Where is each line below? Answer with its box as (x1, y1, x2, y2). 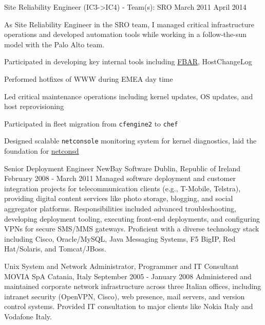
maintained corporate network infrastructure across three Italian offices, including (4, 281, 261, 292)
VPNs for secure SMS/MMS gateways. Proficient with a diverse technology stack (4, 223, 259, 234)
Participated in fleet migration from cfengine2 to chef (4, 118, 178, 129)
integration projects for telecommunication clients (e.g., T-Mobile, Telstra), (4, 183, 241, 193)
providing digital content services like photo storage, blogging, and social (4, 193, 233, 204)
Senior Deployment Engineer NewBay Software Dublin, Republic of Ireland (4, 162, 241, 173)
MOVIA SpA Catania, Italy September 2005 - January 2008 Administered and (4, 270, 252, 281)
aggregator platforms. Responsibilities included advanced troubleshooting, (4, 203, 236, 214)
